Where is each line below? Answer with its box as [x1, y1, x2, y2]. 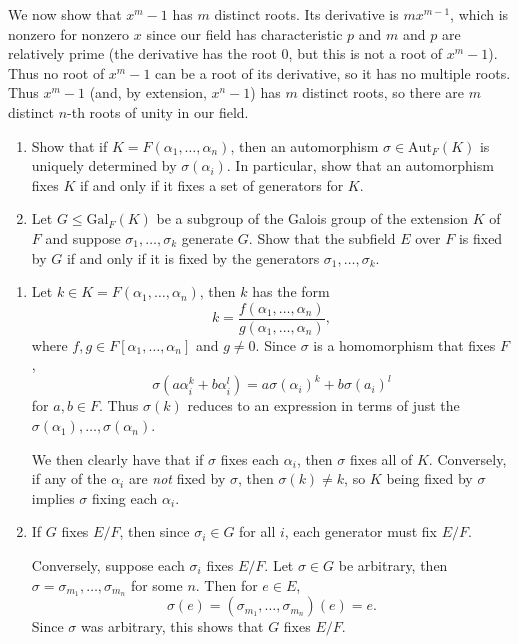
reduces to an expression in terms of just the [187, 395, 460, 416]
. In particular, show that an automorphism [226, 155, 494, 176]
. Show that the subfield [248, 227, 396, 248]
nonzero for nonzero [8, 23, 130, 44]
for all [239, 521, 276, 542]
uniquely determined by [31, 155, 177, 176]
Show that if [31, 135, 108, 156]
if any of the [31, 468, 107, 489]
